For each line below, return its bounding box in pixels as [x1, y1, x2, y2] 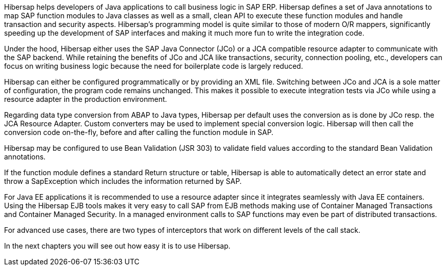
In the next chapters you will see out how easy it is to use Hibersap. [4, 241, 231, 250]
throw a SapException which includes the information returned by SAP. [4, 177, 242, 185]
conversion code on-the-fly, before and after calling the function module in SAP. [4, 128, 274, 137]
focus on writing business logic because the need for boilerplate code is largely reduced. [4, 62, 303, 70]
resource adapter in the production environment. [4, 95, 167, 103]
